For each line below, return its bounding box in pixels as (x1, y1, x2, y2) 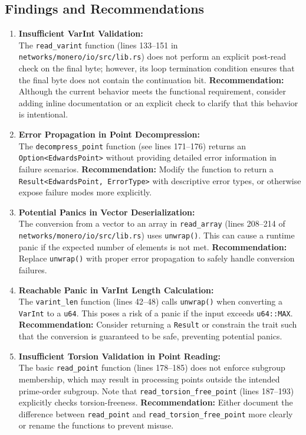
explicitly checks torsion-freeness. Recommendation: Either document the (18, 396, 293, 408)
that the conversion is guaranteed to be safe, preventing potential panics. (18, 330, 282, 342)
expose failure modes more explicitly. (18, 186, 152, 198)
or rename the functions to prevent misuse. (18, 419, 174, 431)
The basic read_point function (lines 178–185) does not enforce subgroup (18, 361, 285, 374)
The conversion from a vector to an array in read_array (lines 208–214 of (18, 217, 285, 230)
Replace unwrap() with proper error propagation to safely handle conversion (18, 252, 295, 264)
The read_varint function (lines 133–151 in (18, 38, 178, 51)
